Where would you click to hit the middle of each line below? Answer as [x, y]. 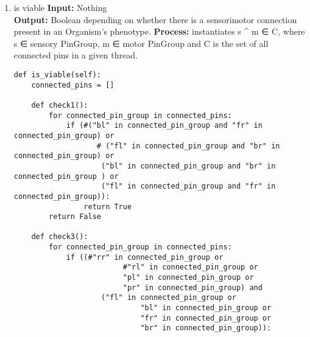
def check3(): [60, 237]
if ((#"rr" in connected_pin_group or [145, 257]
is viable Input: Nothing [60, 7]
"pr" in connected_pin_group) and [192, 287]
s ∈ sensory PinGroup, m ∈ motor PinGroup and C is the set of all [141, 43]
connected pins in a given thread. [76, 55]
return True [108, 207]
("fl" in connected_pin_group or [168, 298]
